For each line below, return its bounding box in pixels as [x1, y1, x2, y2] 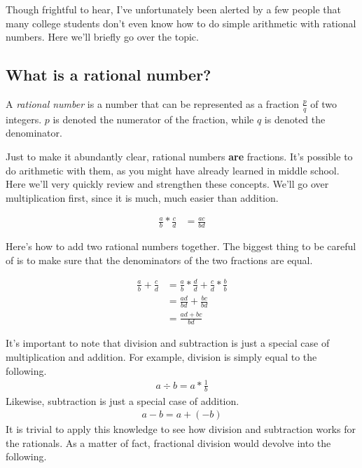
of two [310, 96, 337, 111]
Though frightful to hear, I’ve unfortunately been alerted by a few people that [6, 2, 341, 16]
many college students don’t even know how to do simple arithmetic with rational [6, 15, 356, 30]
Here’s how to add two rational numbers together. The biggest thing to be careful [6, 239, 356, 254]
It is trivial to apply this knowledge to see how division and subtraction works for [6, 422, 356, 436]
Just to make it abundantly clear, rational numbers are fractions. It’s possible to [6, 149, 353, 163]
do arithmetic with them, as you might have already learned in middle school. [6, 163, 340, 177]
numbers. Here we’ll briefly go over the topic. [6, 29, 199, 44]
